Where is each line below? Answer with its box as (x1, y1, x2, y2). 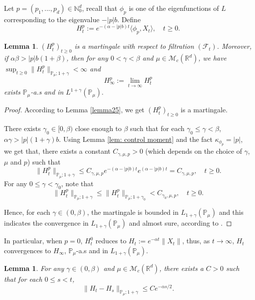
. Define (117, 14, 141, 24)
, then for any (66, 53, 109, 63)
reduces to (95, 235, 127, 246)
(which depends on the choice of (145, 146, 242, 156)
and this (219, 207, 244, 217)
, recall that (82, 3, 117, 13)
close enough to (75, 123, 122, 133)
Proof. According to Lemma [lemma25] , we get (4, 104, 145, 115)
